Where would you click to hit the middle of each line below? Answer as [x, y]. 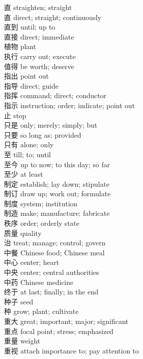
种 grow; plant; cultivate [41, 311]
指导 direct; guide [31, 85]
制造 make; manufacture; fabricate [57, 213]
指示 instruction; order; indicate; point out [69, 105]
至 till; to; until [27, 154]
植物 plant [20, 46]
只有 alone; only [29, 144]
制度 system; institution [41, 203]
